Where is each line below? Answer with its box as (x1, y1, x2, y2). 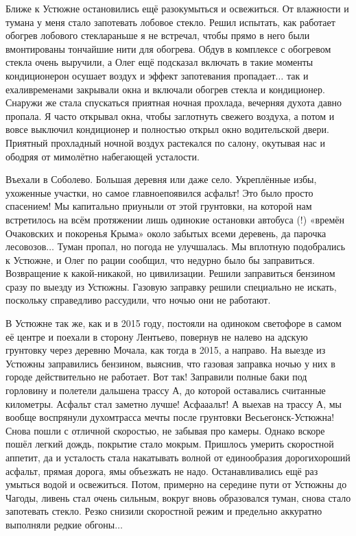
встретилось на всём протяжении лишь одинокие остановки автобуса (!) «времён (5, 212, 345, 226)
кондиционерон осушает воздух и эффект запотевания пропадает (5, 68, 276, 82)
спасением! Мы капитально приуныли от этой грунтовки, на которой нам (5, 199, 312, 213)
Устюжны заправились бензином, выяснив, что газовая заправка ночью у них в (5, 356, 335, 370)
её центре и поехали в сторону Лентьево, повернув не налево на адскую (5, 329, 308, 343)
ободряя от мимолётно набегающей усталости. (5, 149, 200, 163)
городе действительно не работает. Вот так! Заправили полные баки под (5, 369, 307, 384)
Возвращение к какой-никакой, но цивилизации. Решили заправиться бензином (5, 266, 335, 280)
